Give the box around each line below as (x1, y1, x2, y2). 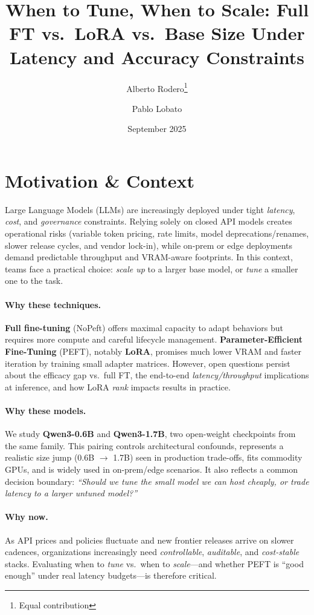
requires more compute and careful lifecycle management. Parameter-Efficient (5, 333, 303, 346)
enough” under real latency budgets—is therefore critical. (5, 569, 217, 582)
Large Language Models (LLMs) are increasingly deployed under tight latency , (5, 203, 295, 215)
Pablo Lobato (132, 102, 182, 114)
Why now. (5, 510, 48, 523)
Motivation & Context (5, 168, 195, 192)
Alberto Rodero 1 (126, 80, 188, 94)
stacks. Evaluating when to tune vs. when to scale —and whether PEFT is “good (5, 557, 304, 570)
